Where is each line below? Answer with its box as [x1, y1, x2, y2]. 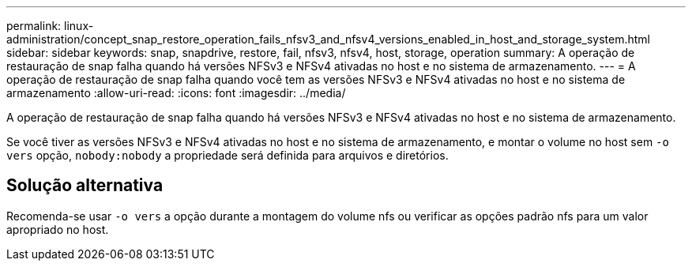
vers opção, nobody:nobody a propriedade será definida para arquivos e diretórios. [6, 149, 449, 162]
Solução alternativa [6, 175, 164, 196]
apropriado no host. [6, 222, 109, 236]
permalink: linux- [6, 19, 94, 32]
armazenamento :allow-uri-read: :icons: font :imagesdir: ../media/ [6, 86, 346, 100]
